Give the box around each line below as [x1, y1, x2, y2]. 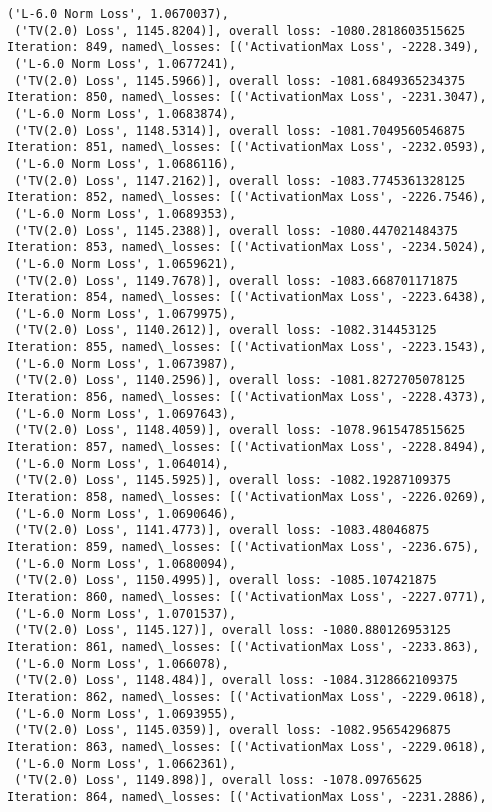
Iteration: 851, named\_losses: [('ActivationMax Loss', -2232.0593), [7, 140, 487, 155]
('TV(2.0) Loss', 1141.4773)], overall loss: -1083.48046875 [14, 523, 430, 538]
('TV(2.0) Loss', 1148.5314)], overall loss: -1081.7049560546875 [14, 123, 466, 138]
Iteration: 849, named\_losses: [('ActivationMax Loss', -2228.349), [7, 40, 480, 55]
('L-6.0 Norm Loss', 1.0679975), [14, 306, 237, 321]
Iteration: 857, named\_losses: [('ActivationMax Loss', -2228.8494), [7, 440, 487, 455]
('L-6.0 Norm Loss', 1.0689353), [14, 206, 237, 221]
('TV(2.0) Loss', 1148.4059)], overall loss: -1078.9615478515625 [14, 423, 466, 438]
